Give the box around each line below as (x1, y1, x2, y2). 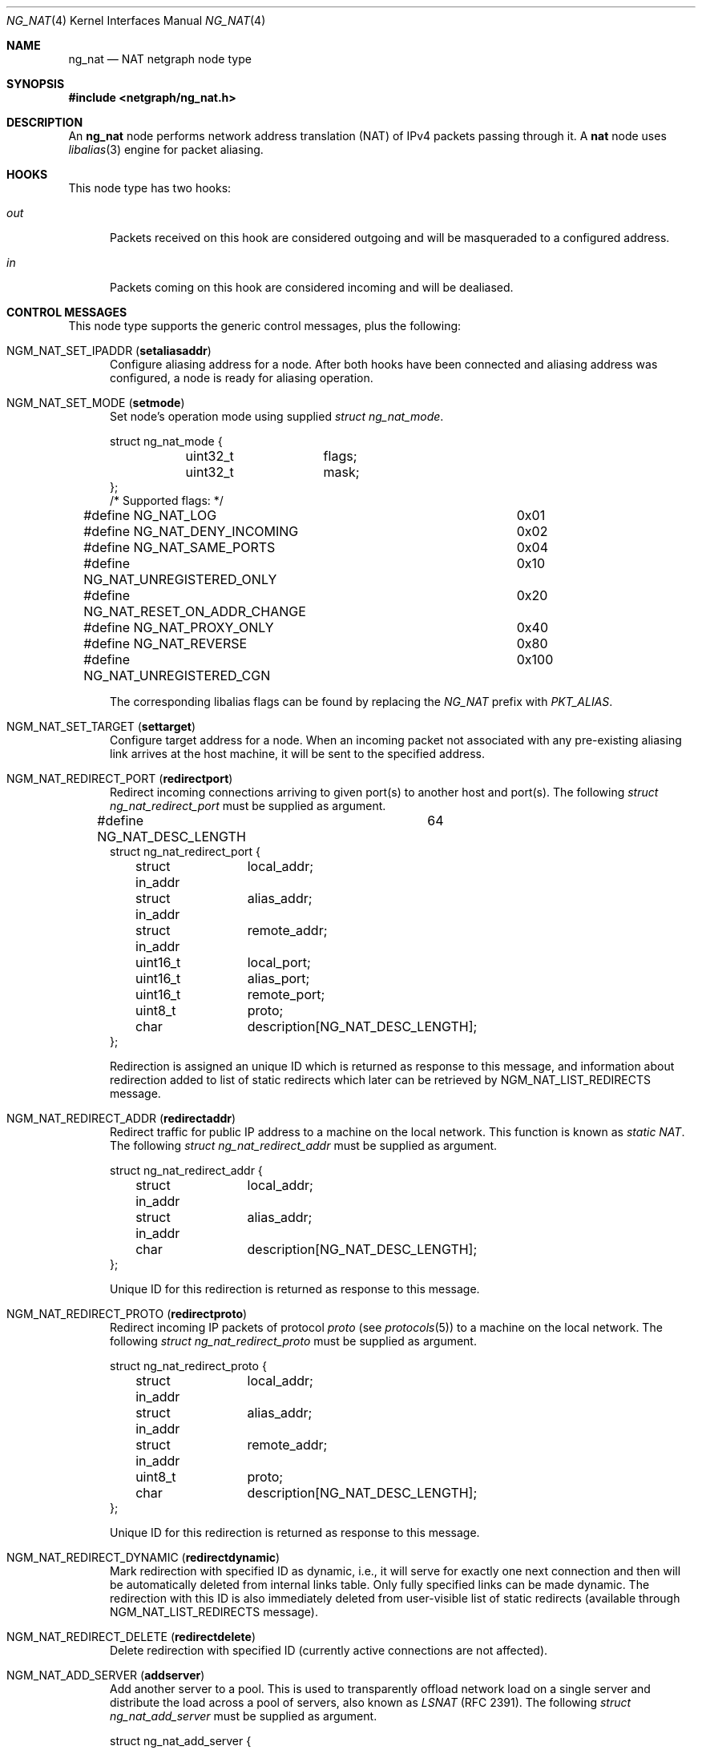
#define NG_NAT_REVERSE (83, 635, 248, 651)
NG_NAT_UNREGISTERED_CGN (83, 667, 271, 683)
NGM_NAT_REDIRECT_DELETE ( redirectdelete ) (6, 1630, 256, 1643)
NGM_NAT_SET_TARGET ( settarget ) (6, 720, 196, 733)
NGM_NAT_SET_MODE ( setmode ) (6, 396, 185, 409)
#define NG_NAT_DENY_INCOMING (83, 523, 299, 539)
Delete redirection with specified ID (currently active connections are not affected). (110, 1643, 548, 1657)
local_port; (247, 954, 311, 970)
